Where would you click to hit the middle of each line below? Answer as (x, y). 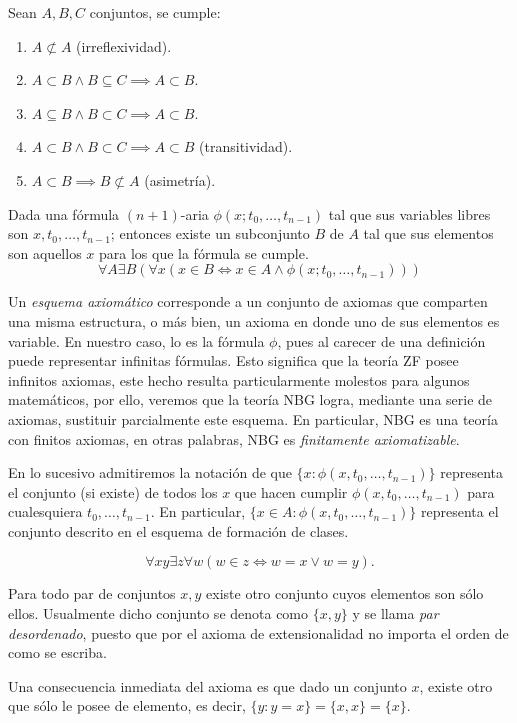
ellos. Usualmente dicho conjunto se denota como (158, 613)
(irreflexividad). (124, 45)
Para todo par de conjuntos (92, 593)
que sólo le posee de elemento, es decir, (127, 705)
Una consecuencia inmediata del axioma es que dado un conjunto (207, 685)
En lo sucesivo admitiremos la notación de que (150, 472)
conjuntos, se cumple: (155, 12)
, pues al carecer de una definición (381, 340)
